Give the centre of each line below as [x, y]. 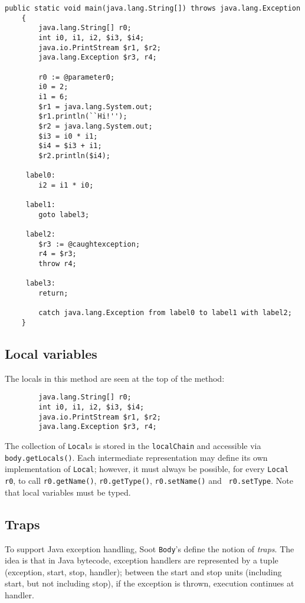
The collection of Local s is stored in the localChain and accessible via [133, 446]
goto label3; [64, 214]
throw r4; [58, 264]
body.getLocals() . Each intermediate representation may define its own [136, 457]
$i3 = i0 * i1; [68, 136]
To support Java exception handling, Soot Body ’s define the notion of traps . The [150, 548]
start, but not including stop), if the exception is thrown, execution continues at [150, 583]
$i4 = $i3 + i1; [70, 146]
